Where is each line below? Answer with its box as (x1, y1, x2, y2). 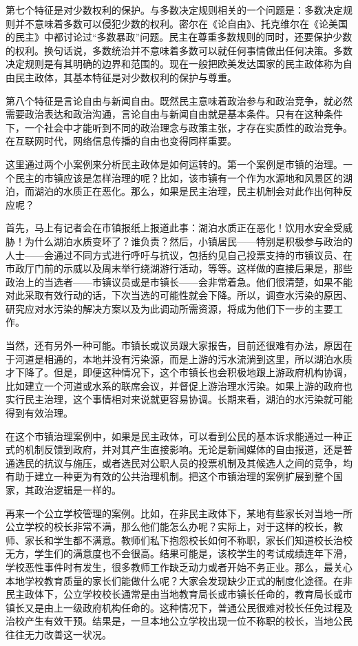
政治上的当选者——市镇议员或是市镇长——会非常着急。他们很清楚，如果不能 (6, 274, 352, 289)
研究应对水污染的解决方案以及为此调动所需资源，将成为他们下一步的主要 (6, 301, 333, 315)
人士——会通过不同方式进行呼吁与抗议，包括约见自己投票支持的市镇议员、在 (6, 247, 352, 262)
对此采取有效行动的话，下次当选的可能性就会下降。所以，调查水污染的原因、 (6, 288, 352, 302)
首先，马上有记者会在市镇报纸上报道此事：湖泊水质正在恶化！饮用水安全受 (6, 220, 343, 235)
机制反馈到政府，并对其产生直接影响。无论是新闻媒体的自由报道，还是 (24, 442, 343, 457)
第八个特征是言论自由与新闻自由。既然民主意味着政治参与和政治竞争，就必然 (6, 93, 352, 107)
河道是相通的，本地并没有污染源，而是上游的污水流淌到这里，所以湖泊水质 (14, 351, 352, 366)
